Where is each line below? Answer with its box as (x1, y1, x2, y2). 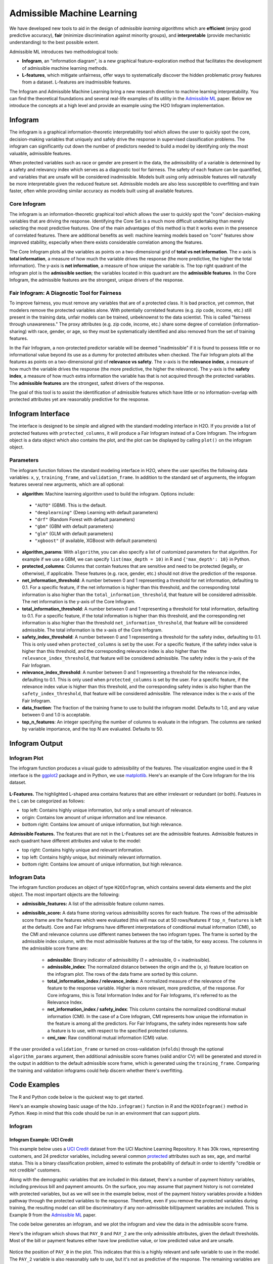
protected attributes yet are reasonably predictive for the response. (9, 396, 150, 402)
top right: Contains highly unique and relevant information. (22, 847, 144, 853)
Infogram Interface (9, 410, 70, 418)
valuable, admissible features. (9, 150, 72, 156)
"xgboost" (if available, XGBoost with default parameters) (34, 537, 157, 544)
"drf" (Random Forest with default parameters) (34, 516, 135, 522)
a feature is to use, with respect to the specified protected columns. (47, 1027, 189, 1033)
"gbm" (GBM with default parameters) (34, 523, 114, 529)
